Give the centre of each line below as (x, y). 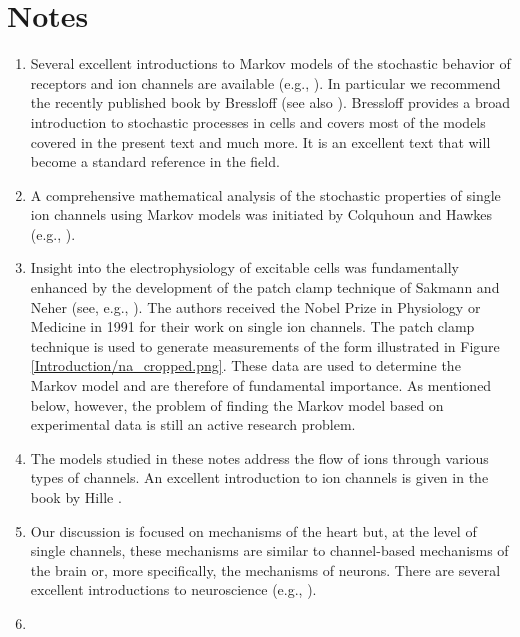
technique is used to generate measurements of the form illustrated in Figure (265, 345)
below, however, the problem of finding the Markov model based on (237, 404)
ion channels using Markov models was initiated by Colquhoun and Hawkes (261, 214)
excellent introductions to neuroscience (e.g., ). (173, 589)
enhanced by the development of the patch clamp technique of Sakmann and (265, 287)
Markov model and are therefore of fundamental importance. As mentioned (261, 385)
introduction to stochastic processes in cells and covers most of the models (258, 121)
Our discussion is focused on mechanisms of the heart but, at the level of (253, 530)
